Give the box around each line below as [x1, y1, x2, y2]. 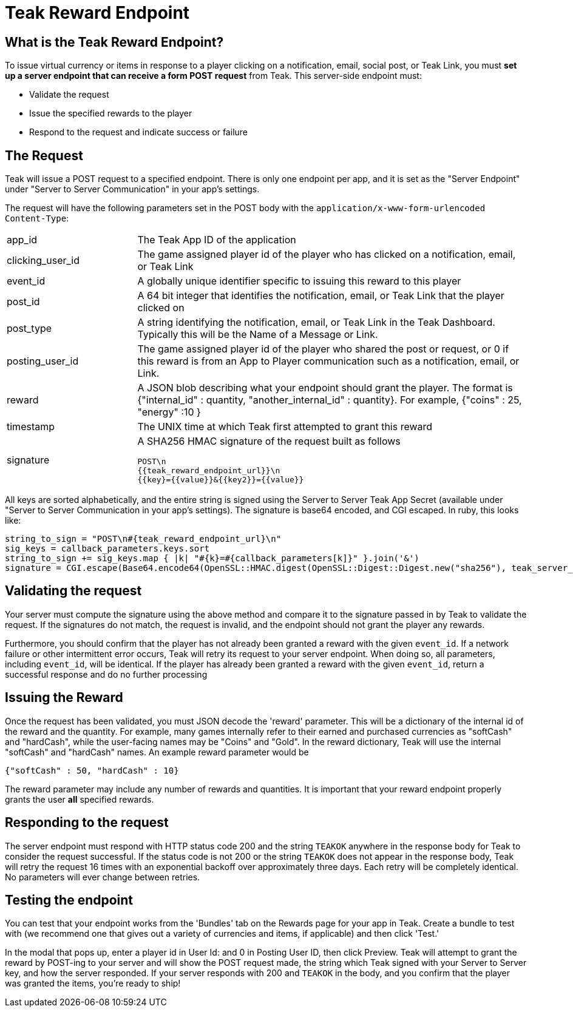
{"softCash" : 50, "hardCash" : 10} [5, 765, 179, 775]
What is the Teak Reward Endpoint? [5, 34, 224, 50]
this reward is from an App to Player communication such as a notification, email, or [137, 355, 520, 368]
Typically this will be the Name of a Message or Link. [137, 328, 378, 341]
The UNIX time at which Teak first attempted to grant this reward [137, 420, 433, 433]
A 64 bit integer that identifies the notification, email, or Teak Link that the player [137, 289, 504, 302]
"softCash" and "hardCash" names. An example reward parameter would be [5, 746, 309, 757]
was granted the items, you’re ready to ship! [5, 978, 181, 989]
